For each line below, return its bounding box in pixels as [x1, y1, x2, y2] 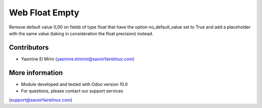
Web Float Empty [9, 7, 80, 18]
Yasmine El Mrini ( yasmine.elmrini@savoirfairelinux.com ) [21, 56, 134, 62]
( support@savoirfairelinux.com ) [9, 97, 73, 103]
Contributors [9, 43, 49, 52]
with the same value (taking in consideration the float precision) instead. [9, 30, 153, 36]
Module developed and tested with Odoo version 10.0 [21, 81, 128, 87]
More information [9, 68, 63, 77]
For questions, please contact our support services [21, 88, 123, 94]
